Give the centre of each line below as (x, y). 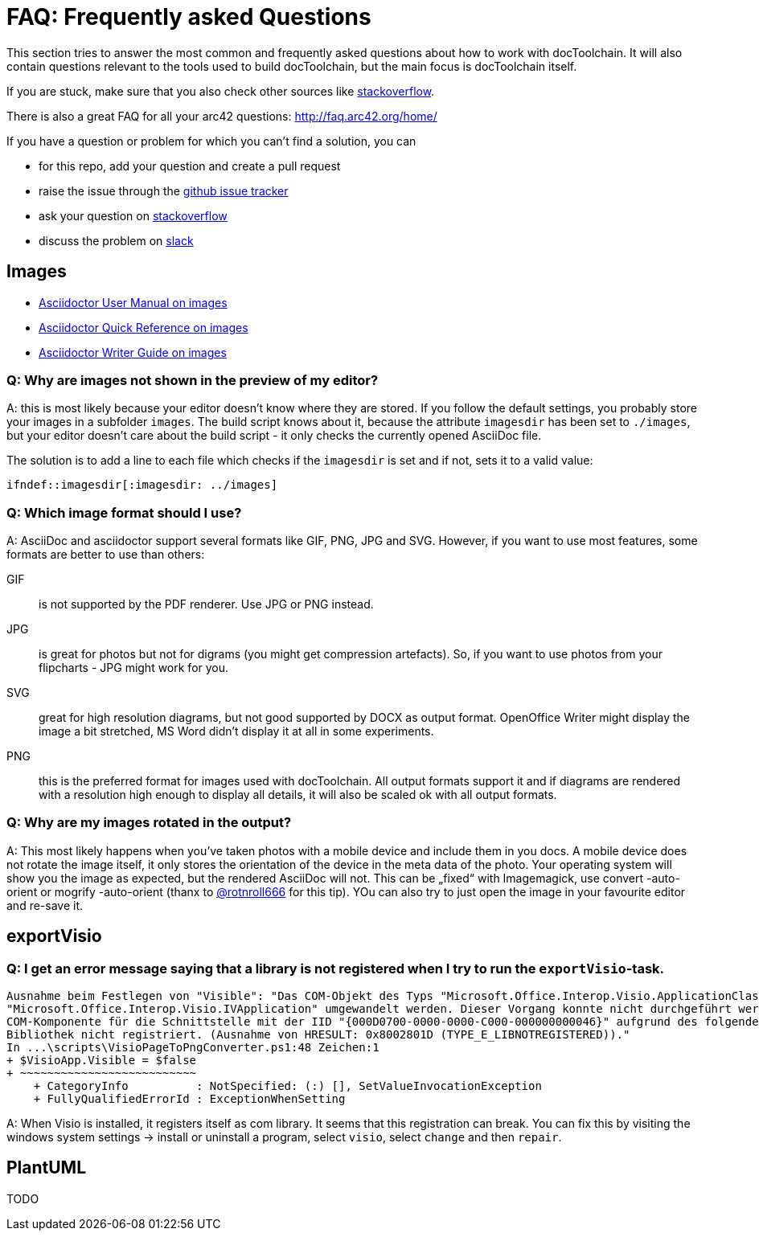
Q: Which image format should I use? (124, 512)
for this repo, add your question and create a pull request (190, 166)
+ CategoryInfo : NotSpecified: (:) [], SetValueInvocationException (287, 1086)
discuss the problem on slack (116, 240)
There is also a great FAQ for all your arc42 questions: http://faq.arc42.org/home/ (222, 116)
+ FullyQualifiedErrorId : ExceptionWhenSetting (189, 1099)
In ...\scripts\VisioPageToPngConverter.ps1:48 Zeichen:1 (193, 1048)
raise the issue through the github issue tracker (164, 190)
